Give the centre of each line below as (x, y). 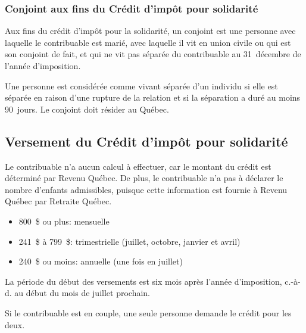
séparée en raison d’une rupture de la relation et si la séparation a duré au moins (153, 97)
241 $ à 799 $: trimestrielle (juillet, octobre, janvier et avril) (129, 241)
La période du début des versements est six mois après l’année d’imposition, (143, 281)
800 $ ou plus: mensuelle (64, 221)
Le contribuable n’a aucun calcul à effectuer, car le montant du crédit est (138, 166)
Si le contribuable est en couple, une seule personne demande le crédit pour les (148, 312)
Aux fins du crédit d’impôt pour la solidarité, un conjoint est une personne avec (150, 31)
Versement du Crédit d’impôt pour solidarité (146, 141)
